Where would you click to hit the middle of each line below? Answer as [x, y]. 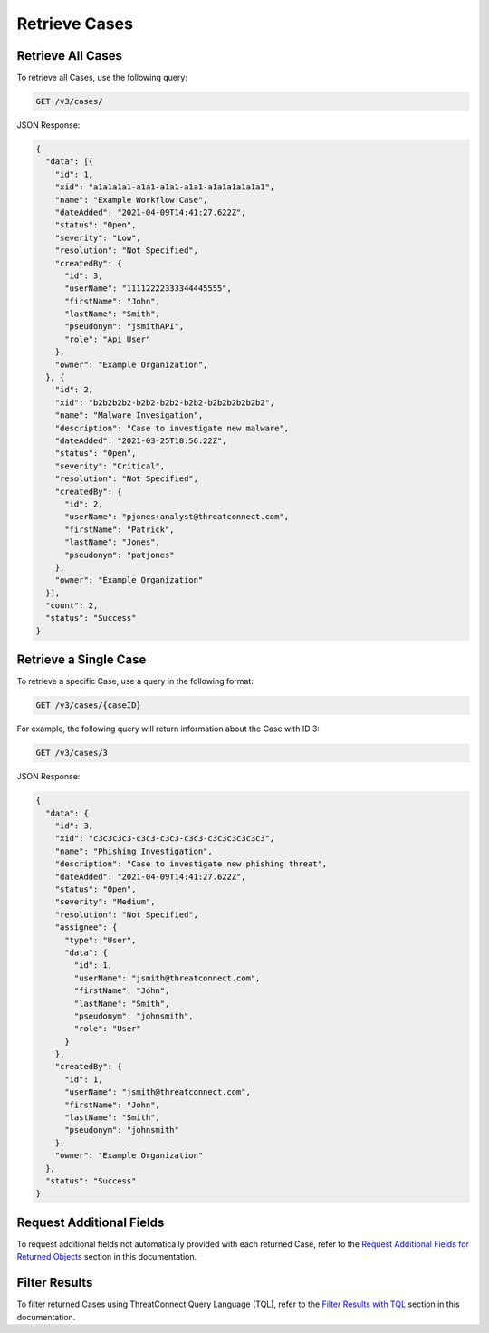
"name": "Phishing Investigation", [134, 851]
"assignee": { [86, 927]
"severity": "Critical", [110, 466]
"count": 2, [72, 606]
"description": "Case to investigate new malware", [172, 428]
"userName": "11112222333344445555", [149, 289]
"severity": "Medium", [105, 902]
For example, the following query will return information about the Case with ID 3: [168, 729]
